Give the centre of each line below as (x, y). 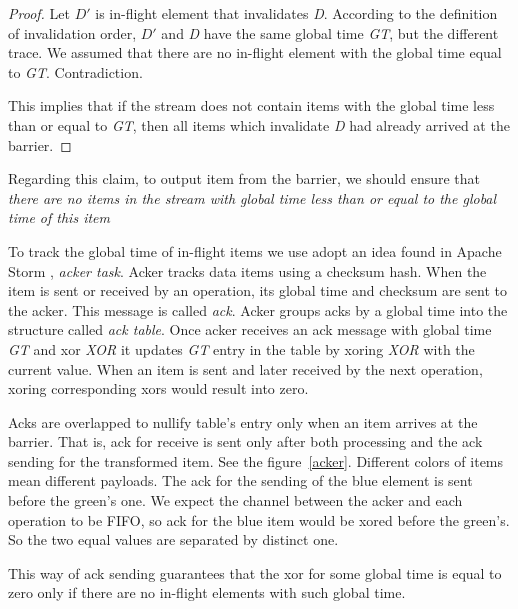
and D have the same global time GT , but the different (330, 32)
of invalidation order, (72, 32)
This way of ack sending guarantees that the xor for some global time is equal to (255, 572)
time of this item (59, 217)
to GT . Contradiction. (75, 71)
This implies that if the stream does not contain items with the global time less (251, 105)
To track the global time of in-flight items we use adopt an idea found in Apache (255, 250)
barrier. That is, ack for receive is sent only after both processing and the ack (245, 441)
